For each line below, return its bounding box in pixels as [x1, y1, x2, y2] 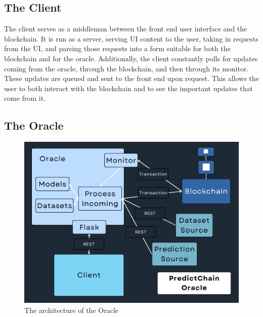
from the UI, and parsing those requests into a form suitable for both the [4, 43, 231, 54]
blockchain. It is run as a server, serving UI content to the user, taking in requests [4, 33, 258, 44]
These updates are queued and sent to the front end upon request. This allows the [4, 73, 259, 84]
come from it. [4, 93, 46, 103]
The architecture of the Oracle [24, 304, 118, 315]
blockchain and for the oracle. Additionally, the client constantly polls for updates [4, 53, 258, 63]
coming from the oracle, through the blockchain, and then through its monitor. [4, 63, 249, 73]
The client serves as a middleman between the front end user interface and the [4, 23, 247, 34]
